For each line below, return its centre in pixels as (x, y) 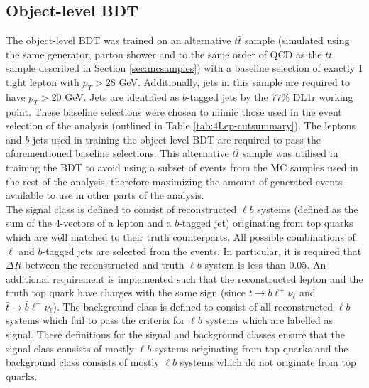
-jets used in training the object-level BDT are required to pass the (175, 139)
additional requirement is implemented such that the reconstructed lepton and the (184, 278)
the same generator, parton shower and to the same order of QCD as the (164, 54)
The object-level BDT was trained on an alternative (119, 40)
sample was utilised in (291, 153)
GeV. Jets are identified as (122, 96)
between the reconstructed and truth (104, 265)
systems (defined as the (308, 209)
